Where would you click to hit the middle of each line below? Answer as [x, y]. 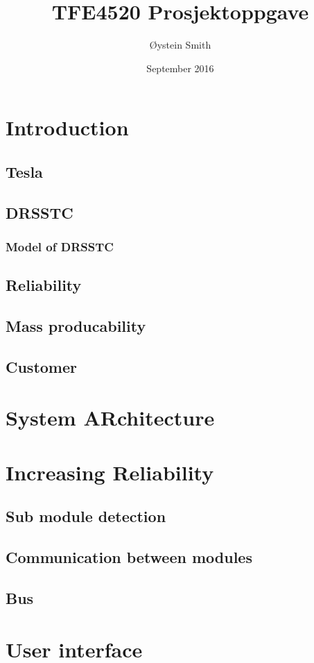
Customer [42, 366]
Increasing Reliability [110, 472]
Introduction [67, 127]
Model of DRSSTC [60, 246]
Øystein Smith [180, 45]
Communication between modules [129, 557]
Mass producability [76, 326]
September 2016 [180, 68]
